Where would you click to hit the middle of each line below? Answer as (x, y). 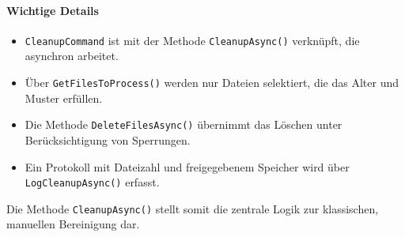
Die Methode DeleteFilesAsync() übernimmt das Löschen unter (184, 124)
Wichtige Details (53, 10)
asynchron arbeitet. (72, 56)
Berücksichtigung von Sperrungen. (108, 139)
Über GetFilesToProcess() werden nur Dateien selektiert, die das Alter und (212, 83)
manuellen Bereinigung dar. (73, 224)
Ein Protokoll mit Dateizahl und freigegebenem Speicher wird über (187, 166)
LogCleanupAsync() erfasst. (92, 182)
